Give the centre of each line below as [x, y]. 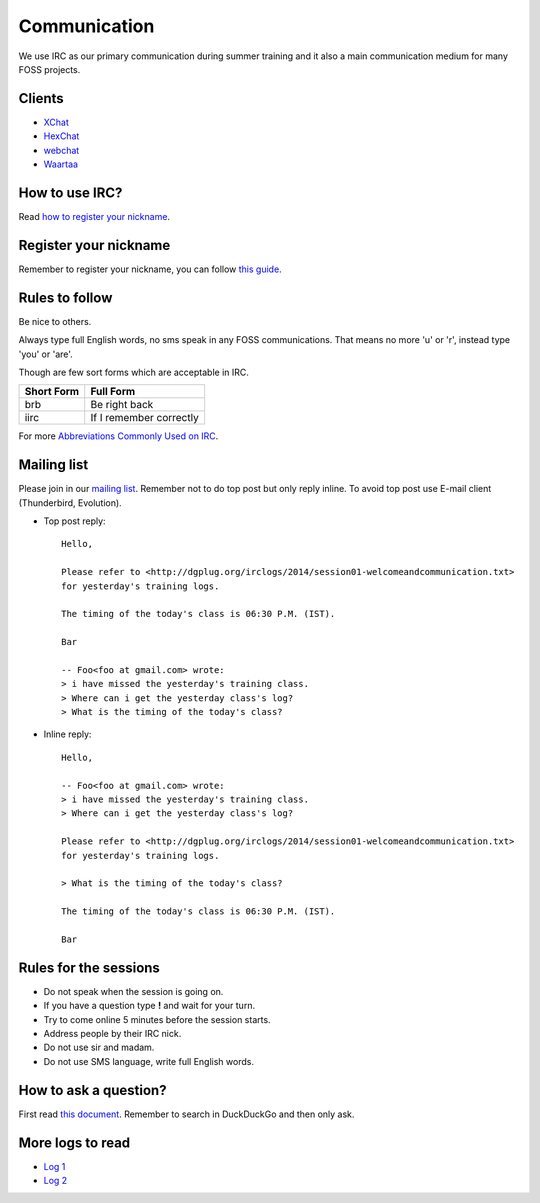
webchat [61, 150]
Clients [41, 98]
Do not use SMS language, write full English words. [149, 1061]
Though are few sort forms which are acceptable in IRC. [134, 372]
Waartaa [61, 164]
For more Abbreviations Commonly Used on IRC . [118, 436]
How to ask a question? [92, 1090]
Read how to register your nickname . [94, 216]
